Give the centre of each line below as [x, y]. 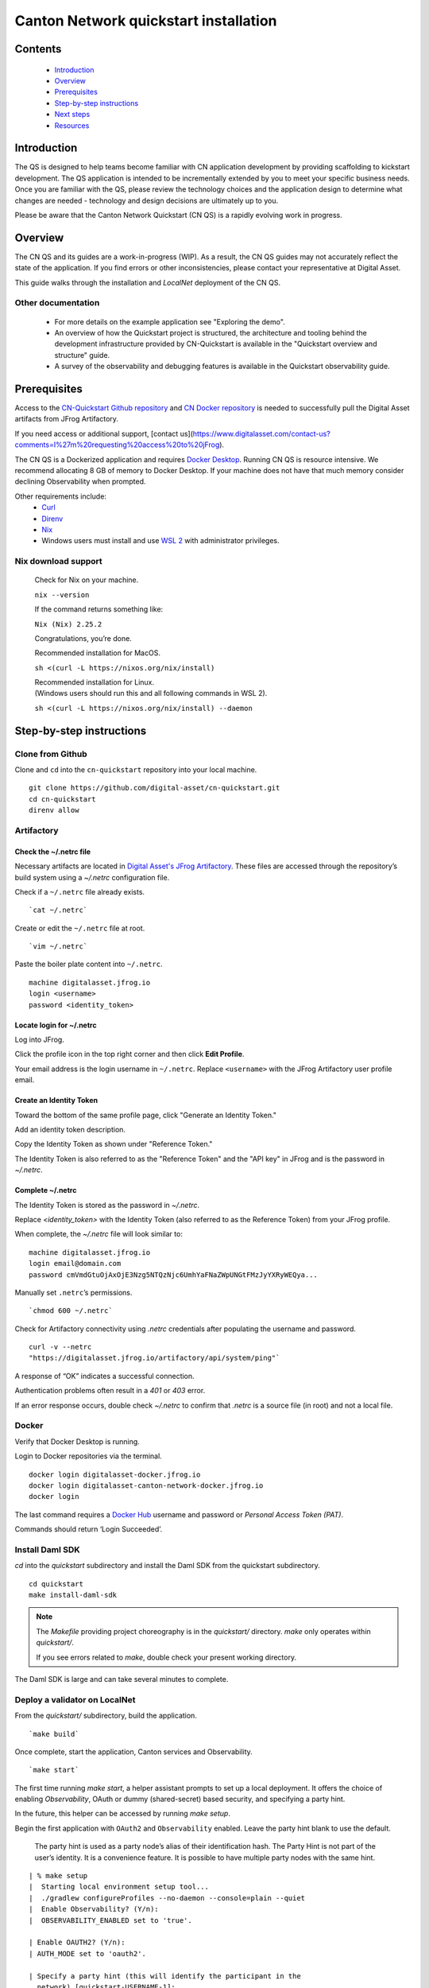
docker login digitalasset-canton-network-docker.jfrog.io [146, 1485]
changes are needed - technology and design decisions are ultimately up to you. [146, 200]
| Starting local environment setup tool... [119, 1887]
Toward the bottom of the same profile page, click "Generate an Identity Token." [146, 1115]
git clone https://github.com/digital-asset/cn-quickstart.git [155, 788]
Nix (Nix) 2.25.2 [68, 624]
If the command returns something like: [99, 609]
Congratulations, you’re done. [83, 638]
